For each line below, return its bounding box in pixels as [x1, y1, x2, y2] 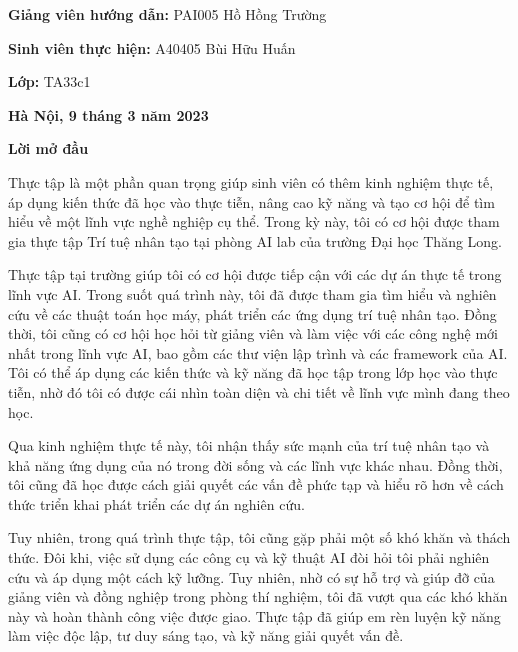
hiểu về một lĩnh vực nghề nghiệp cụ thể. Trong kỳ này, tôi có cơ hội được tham [8, 211, 500, 232]
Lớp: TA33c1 [8, 71, 91, 92]
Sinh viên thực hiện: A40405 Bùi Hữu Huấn [8, 37, 296, 58]
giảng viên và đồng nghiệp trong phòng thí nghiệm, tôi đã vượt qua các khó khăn [8, 586, 508, 607]
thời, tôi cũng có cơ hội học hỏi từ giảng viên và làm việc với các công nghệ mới [8, 323, 498, 344]
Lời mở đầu [8, 138, 89, 159]
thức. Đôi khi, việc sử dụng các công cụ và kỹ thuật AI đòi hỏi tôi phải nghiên [8, 547, 490, 568]
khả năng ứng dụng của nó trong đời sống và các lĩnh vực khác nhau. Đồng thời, [8, 454, 503, 475]
